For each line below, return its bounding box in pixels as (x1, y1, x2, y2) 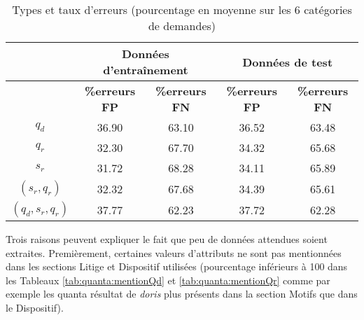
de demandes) (148, 18, 216, 34)
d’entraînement (103, 62, 188, 78)
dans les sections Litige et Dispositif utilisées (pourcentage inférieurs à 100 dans (6, 259, 348, 274)
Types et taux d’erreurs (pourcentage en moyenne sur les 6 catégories (12, 1, 352, 18)
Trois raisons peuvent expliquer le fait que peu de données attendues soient (6, 232, 328, 246)
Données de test (242, 53, 333, 70)
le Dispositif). (6, 300, 64, 314)
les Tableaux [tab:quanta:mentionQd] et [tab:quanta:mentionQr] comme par (6, 272, 330, 287)
